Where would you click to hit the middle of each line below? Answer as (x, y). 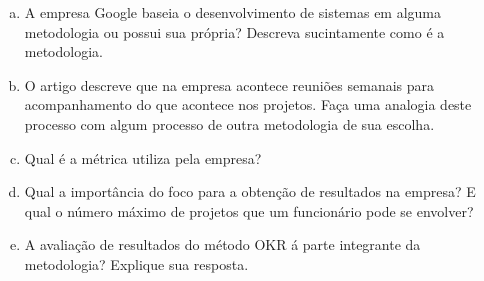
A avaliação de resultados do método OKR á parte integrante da (222, 244)
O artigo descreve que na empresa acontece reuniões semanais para (229, 84)
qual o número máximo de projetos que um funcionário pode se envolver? (249, 210)
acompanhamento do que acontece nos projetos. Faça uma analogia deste (248, 104)
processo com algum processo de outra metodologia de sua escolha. (229, 123)
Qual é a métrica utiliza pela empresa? (143, 157)
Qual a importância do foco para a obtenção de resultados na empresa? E (250, 191)
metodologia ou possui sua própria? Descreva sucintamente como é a (234, 31)
